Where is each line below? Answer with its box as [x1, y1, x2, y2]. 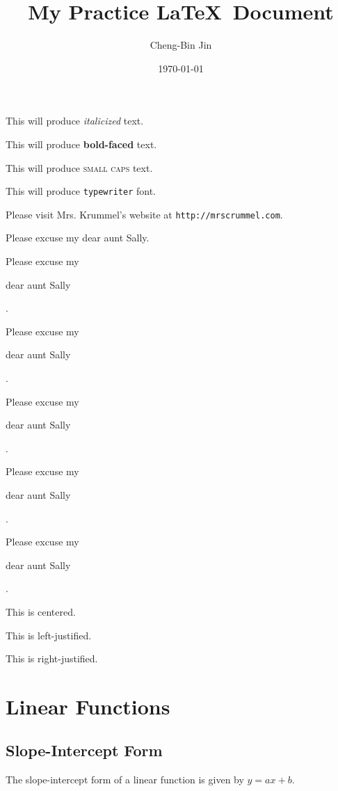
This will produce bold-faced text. [6, 136, 157, 151]
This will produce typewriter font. [6, 184, 156, 198]
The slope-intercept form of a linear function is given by [6, 772, 244, 787]
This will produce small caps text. [6, 160, 153, 175]
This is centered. [6, 604, 76, 618]
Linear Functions [6, 692, 170, 720]
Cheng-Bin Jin [150, 38, 212, 52]
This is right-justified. [6, 651, 98, 666]
